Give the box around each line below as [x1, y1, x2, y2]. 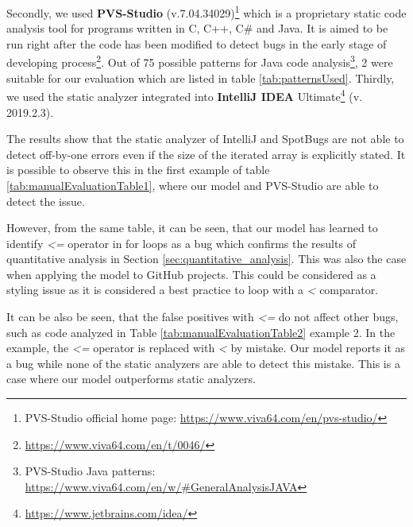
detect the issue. [6, 192, 85, 209]
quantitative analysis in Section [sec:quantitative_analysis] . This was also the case [6, 250, 407, 267]
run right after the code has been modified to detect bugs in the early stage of [6, 35, 387, 52]
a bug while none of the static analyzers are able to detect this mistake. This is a [6, 355, 400, 371]
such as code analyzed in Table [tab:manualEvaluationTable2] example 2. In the [6, 324, 396, 340]
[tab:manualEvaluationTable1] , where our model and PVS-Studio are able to [6, 176, 379, 193]
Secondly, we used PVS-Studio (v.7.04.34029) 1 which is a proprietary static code [6, 2, 407, 21]
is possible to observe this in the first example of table [6, 161, 270, 178]
